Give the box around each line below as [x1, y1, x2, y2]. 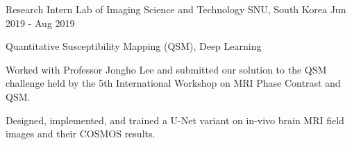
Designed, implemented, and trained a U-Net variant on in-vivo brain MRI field [6, 112, 344, 127]
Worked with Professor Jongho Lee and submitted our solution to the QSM [6, 62, 327, 76]
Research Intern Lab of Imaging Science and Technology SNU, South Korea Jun [6, 2, 346, 16]
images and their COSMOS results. [6, 126, 156, 141]
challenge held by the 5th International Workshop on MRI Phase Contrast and [6, 76, 341, 90]
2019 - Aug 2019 [6, 15, 75, 30]
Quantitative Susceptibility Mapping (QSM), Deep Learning [6, 39, 262, 53]
